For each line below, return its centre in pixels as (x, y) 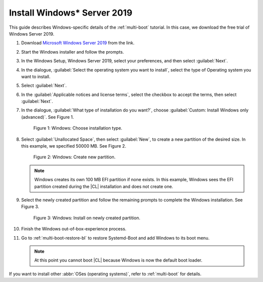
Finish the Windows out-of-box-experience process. (74, 229)
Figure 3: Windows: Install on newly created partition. (87, 218)
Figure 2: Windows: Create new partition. (75, 157)
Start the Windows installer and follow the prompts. (73, 52)
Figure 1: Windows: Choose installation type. (78, 128)
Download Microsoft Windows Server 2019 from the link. (78, 43)
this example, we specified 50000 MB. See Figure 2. (74, 146)
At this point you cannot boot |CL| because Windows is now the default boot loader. (118, 260)
